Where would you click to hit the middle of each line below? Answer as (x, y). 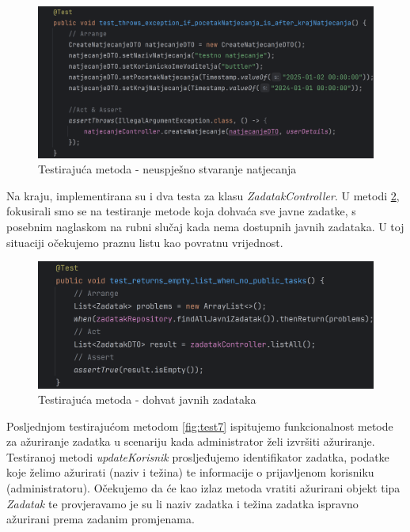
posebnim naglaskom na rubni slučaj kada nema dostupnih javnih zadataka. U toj (205, 227)
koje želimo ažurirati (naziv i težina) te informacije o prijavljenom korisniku (190, 472)
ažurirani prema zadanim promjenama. (101, 519)
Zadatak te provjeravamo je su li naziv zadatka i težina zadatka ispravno (182, 503)
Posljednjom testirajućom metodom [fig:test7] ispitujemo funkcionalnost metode (200, 426)
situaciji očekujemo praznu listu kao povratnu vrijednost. (145, 242)
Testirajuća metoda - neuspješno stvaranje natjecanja (167, 169)
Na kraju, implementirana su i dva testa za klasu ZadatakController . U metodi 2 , (203, 195)
